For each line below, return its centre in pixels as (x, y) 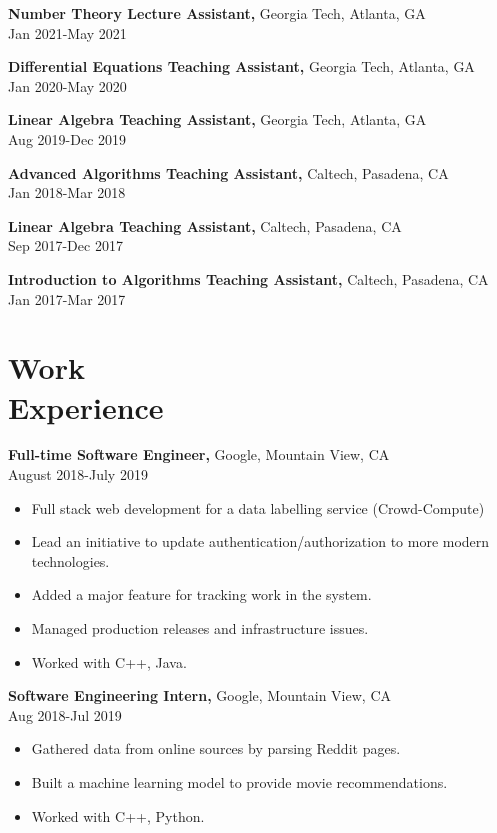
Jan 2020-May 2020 (67, 85)
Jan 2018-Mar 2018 (67, 192)
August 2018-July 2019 (78, 474)
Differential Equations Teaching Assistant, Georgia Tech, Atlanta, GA (241, 66)
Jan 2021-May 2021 (67, 32)
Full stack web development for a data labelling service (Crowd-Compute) (258, 507)
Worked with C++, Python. (118, 815)
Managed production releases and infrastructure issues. (200, 628)
